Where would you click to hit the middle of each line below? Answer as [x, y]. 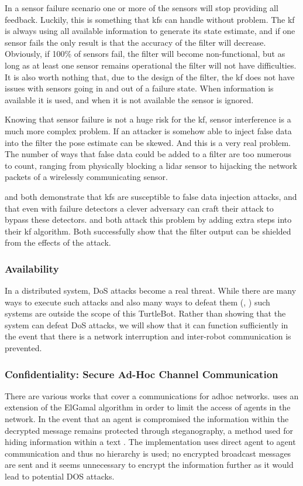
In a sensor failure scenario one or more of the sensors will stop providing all [142, 8]
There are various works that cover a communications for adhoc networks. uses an [152, 395]
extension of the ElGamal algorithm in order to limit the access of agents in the [148, 407]
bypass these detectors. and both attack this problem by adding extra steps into [148, 220]
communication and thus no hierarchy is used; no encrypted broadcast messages [148, 453]
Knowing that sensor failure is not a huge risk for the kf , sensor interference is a [148, 119]
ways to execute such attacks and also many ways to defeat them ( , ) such [137, 302]
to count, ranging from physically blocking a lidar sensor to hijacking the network [151, 165]
